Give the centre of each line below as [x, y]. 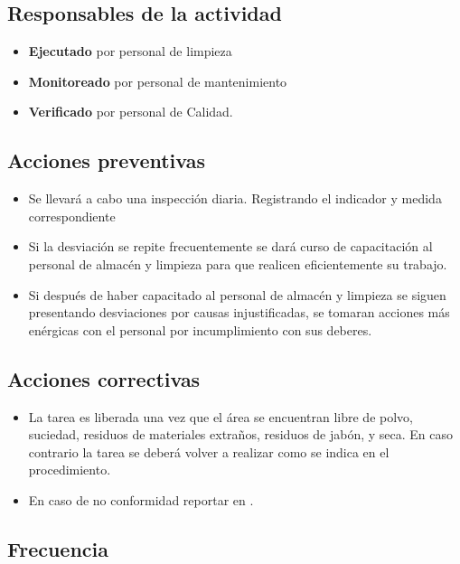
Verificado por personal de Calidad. [131, 112]
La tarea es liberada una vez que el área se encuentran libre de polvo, [221, 416]
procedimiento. [70, 470]
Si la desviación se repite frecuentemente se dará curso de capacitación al [230, 246]
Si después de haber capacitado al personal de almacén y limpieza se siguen [237, 294]
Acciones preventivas [106, 160]
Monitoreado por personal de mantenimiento [158, 81]
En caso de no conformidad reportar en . [141, 499]
